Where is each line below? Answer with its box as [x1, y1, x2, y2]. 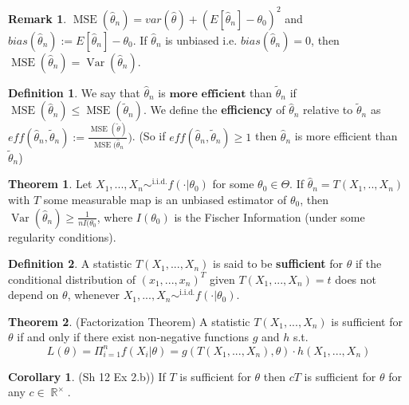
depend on [8, 286, 59, 303]
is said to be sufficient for [213, 255, 344, 272]
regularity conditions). [8, 228, 116, 245]
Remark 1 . [8, 10, 67, 26]
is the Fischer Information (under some [174, 208, 365, 225]
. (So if [132, 128, 166, 144]
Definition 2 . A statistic [8, 255, 132, 272]
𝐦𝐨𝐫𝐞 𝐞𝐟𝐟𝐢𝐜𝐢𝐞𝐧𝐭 [169, 88, 246, 100]
